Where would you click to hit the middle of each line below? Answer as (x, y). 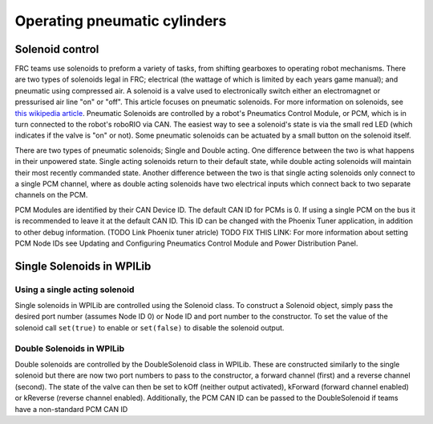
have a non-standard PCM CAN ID (71, 409)
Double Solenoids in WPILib (69, 348)
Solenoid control (57, 49)
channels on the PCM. (51, 195)
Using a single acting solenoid (75, 290)
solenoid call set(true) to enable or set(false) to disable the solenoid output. (150, 327)
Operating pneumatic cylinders (121, 21)
